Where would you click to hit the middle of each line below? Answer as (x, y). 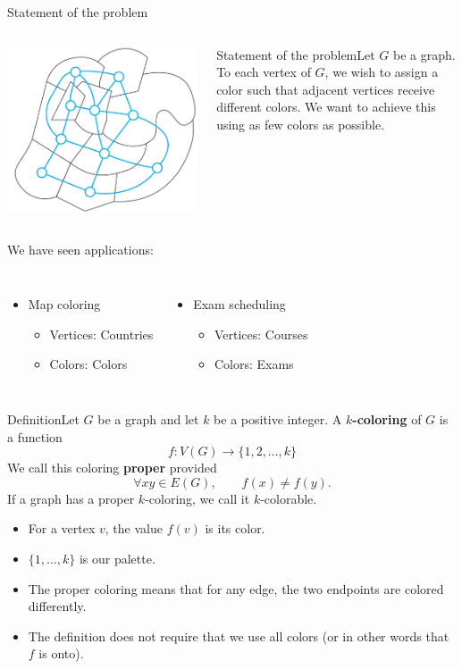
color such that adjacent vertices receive (326, 89)
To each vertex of (264, 72)
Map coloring (64, 304)
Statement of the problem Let (296, 54)
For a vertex (62, 528)
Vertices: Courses (261, 334)
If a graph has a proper (71, 498)
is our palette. (117, 559)
